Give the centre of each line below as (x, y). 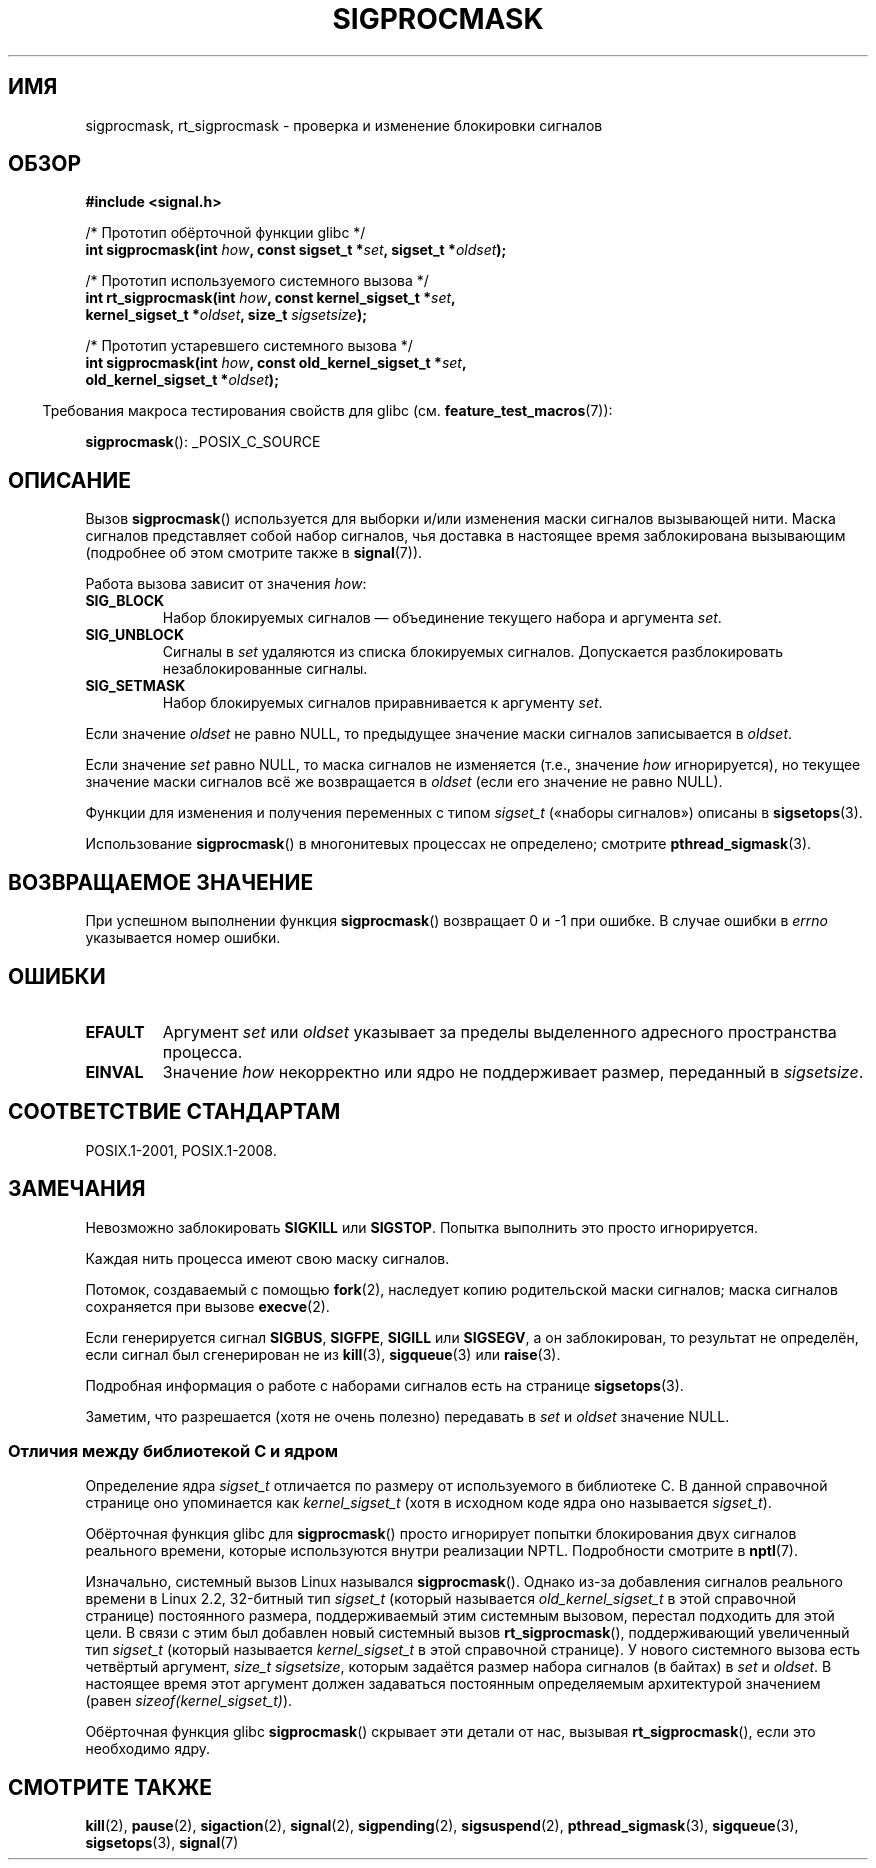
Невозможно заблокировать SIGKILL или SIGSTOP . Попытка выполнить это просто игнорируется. (421, 1227)
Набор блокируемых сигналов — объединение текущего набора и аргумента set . (442, 618)
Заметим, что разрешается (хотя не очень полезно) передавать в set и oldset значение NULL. (407, 1416)
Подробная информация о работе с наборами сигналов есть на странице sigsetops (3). (384, 1385)
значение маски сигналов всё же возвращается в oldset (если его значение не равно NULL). (404, 782)
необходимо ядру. (148, 1749)
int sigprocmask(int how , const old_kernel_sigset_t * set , (276, 363)
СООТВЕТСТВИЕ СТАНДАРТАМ (174, 1112)
